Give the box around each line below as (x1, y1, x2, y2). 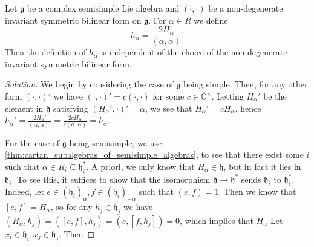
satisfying (53, 101, 88, 114)
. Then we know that (218, 185, 296, 198)
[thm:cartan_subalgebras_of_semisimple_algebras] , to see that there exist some (5, 148, 304, 161)
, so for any (50, 200, 93, 213)
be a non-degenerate (208, 2, 283, 14)
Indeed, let (5, 185, 44, 198)
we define (194, 13, 228, 26)
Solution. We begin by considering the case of (5, 78, 174, 90)
